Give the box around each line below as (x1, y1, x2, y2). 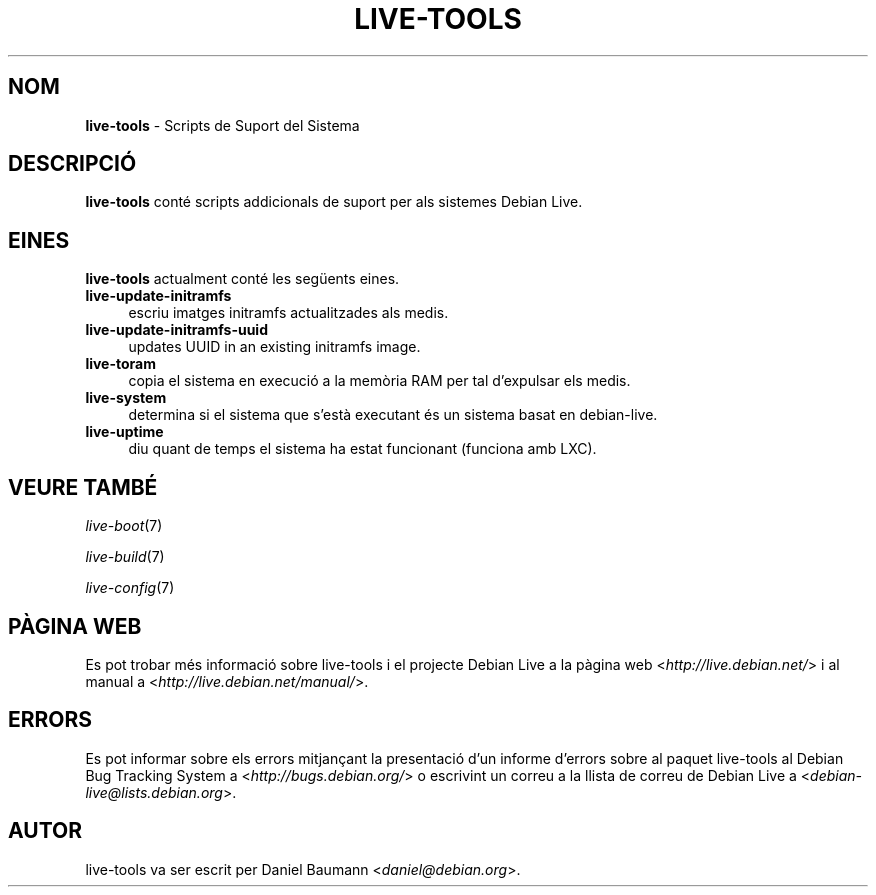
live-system (85, 389, 167, 407)
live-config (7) (85, 579, 175, 597)
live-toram (85, 355, 156, 373)
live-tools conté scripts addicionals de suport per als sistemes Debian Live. (85, 193, 583, 211)
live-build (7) (85, 548, 165, 566)
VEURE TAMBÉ (8, 474, 158, 500)
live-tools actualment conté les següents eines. (85, 270, 400, 288)
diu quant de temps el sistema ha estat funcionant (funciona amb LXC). (128, 440, 597, 458)
